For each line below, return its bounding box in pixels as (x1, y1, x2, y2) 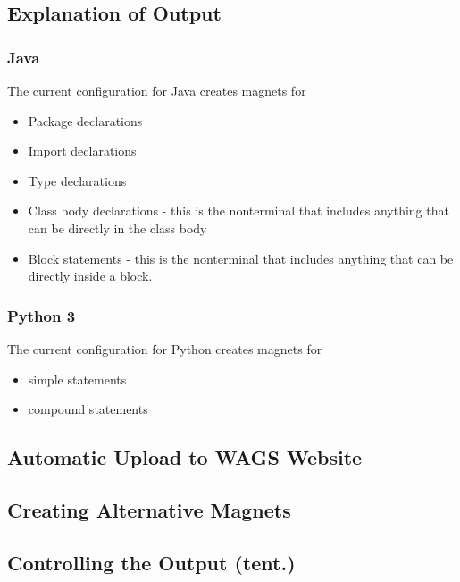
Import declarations (28, 141, 137, 160)
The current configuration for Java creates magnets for (7, 81, 306, 99)
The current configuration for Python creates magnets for (7, 339, 322, 358)
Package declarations (28, 111, 143, 130)
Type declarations (28, 171, 127, 190)
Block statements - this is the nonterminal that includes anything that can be (28, 249, 454, 267)
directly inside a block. (28, 266, 153, 285)
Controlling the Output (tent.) (7, 548, 296, 576)
